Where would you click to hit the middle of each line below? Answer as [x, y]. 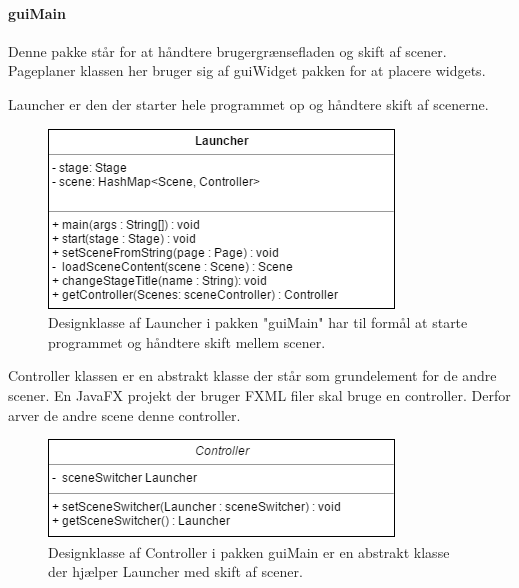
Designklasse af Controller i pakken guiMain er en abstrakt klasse [249, 551]
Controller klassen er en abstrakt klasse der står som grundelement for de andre [252, 375]
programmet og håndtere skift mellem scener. [187, 341]
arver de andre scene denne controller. [124, 414]
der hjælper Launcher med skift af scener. [175, 571]
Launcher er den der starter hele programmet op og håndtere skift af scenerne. [248, 103]
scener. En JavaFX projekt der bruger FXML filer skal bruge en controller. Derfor [259, 394]
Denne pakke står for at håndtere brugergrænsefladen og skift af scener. [227, 50]
